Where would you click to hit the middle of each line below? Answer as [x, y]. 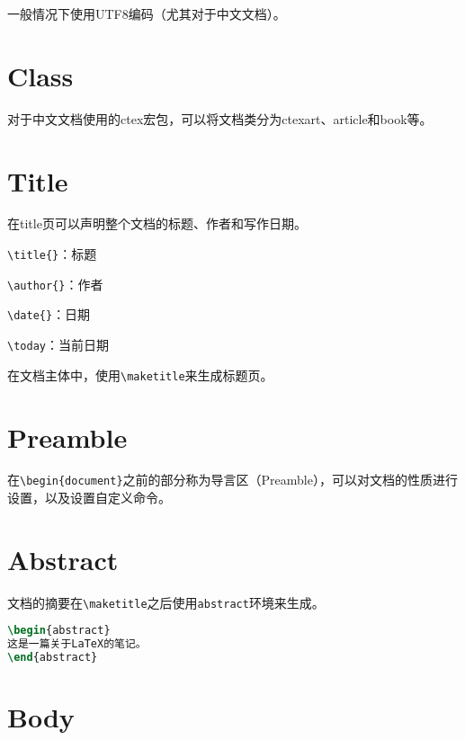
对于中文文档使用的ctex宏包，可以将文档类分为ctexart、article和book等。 [220, 118]
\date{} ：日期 [49, 314]
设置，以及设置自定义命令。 [89, 498]
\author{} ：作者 [55, 284]
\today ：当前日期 [58, 344]
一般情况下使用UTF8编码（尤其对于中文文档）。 [147, 13]
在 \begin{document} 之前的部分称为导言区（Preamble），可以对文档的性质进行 [232, 480]
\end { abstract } [53, 658]
